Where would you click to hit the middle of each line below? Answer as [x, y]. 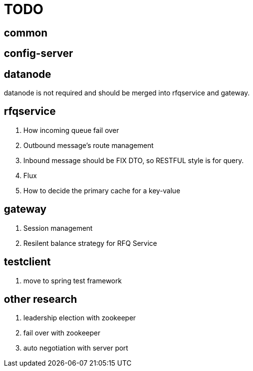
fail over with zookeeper [62, 333]
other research [41, 299]
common [26, 33]
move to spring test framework [73, 280]
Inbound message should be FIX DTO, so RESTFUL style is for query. [134, 160]
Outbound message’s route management [89, 145]
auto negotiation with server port [76, 348]
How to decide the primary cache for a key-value [102, 190]
